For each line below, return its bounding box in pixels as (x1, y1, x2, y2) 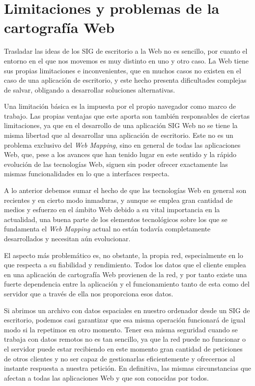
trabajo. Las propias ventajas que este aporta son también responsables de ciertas (4, 110, 250, 121)
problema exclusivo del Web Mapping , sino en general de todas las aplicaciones (4, 139, 241, 150)
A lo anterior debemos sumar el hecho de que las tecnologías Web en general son (4, 185, 247, 195)
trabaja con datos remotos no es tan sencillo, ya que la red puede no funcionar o (4, 334, 246, 344)
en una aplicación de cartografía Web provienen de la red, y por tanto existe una (4, 269, 247, 279)
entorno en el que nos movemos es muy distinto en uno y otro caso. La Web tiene (4, 55, 249, 65)
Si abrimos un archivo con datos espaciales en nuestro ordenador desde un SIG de (4, 305, 250, 315)
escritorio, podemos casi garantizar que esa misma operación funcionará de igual (4, 315, 246, 325)
